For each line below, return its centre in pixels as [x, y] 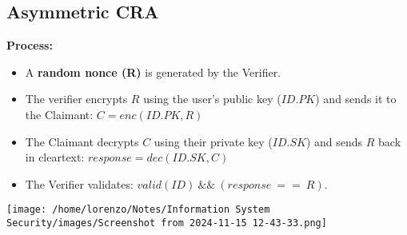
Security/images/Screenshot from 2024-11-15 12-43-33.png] [167, 223]
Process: [30, 45]
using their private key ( [213, 141]
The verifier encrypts [76, 99]
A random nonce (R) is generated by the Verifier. [153, 72]
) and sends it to [356, 99]
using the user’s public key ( [212, 99]
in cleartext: [55, 157]
